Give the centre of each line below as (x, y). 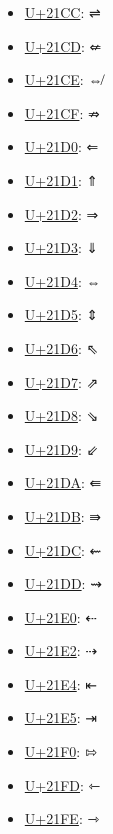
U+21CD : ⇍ (63, 45)
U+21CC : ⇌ (62, 12)
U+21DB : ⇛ (63, 515)
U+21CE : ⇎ (63, 79)
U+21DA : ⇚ (63, 482)
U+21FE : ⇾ (62, 818)
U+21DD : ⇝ (63, 583)
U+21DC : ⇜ (63, 549)
